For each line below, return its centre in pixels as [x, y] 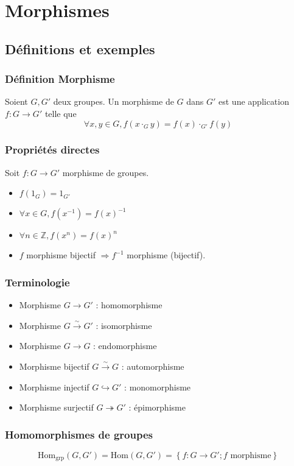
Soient [16, 101]
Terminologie [37, 282]
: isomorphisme [124, 325]
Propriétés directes [52, 150]
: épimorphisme [157, 407]
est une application [254, 101]
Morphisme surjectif [56, 407]
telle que [61, 113]
